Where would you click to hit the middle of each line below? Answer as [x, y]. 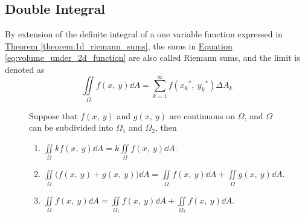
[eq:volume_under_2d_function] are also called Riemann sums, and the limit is [152, 58]
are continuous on [202, 115]
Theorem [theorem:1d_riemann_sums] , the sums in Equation [119, 45]
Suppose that [53, 115]
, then [166, 127]
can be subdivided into [71, 127]
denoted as [25, 69]
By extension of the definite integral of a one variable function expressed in [144, 34]
